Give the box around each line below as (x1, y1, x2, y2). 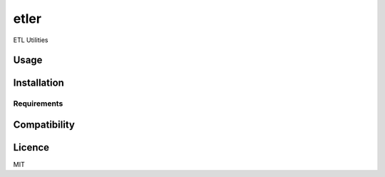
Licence (13, 141, 50, 153)
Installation (13, 77, 64, 89)
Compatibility (13, 118, 75, 131)
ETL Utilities (13, 36, 48, 44)
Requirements (13, 98, 63, 108)
